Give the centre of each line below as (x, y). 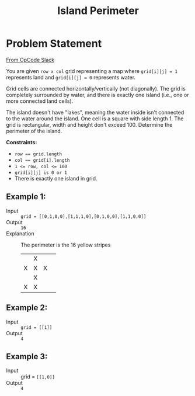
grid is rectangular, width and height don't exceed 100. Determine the (89, 124)
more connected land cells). (40, 101)
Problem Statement (54, 44)
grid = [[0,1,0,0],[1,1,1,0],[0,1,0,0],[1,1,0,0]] (83, 216)
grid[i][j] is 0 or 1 (41, 173)
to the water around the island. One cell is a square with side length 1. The (95, 119)
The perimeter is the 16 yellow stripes (66, 245)
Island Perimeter (98, 11)
